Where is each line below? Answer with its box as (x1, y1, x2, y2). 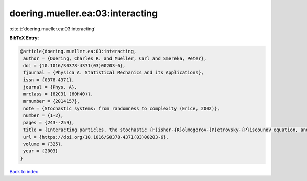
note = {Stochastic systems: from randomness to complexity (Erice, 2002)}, (23, 106, 220, 112)
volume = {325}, (23, 141, 64, 147)
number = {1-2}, (23, 113, 64, 118)
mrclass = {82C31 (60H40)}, (23, 91, 94, 97)
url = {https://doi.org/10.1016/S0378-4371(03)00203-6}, (23, 134, 169, 140)
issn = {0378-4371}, (23, 77, 75, 83)
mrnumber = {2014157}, (23, 98, 80, 104)
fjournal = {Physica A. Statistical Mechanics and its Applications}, (23, 70, 204, 76)
